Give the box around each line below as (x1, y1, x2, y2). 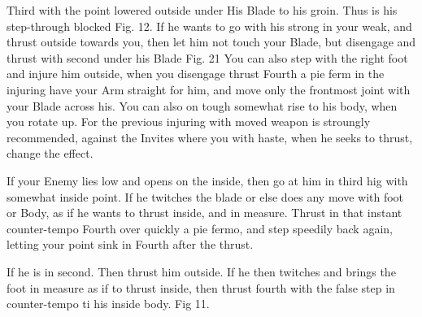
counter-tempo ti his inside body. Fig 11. (7, 295, 210, 312)
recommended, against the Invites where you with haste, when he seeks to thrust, (7, 128, 413, 145)
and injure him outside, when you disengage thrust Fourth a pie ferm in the (7, 65, 385, 82)
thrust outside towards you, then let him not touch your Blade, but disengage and (7, 33, 416, 50)
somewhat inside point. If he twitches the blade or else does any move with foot (7, 188, 404, 205)
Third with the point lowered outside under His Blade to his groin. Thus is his (7, 2, 398, 18)
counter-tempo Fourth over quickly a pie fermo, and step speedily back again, (7, 219, 393, 237)
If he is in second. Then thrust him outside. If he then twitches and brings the (7, 263, 396, 280)
